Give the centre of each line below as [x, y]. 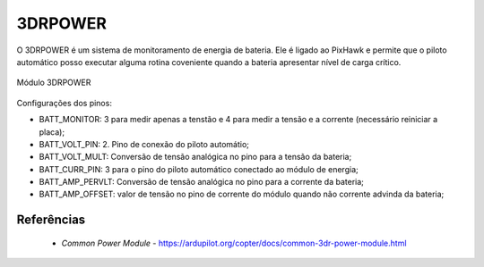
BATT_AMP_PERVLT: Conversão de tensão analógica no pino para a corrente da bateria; [202, 182]
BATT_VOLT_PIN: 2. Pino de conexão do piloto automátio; [144, 144]
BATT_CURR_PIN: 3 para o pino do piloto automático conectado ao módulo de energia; [199, 169]
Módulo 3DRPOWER [54, 83]
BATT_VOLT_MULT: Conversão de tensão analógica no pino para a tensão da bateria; [195, 157]
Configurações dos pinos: [64, 103]
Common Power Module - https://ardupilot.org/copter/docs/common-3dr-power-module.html [234, 243]
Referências [51, 220]
